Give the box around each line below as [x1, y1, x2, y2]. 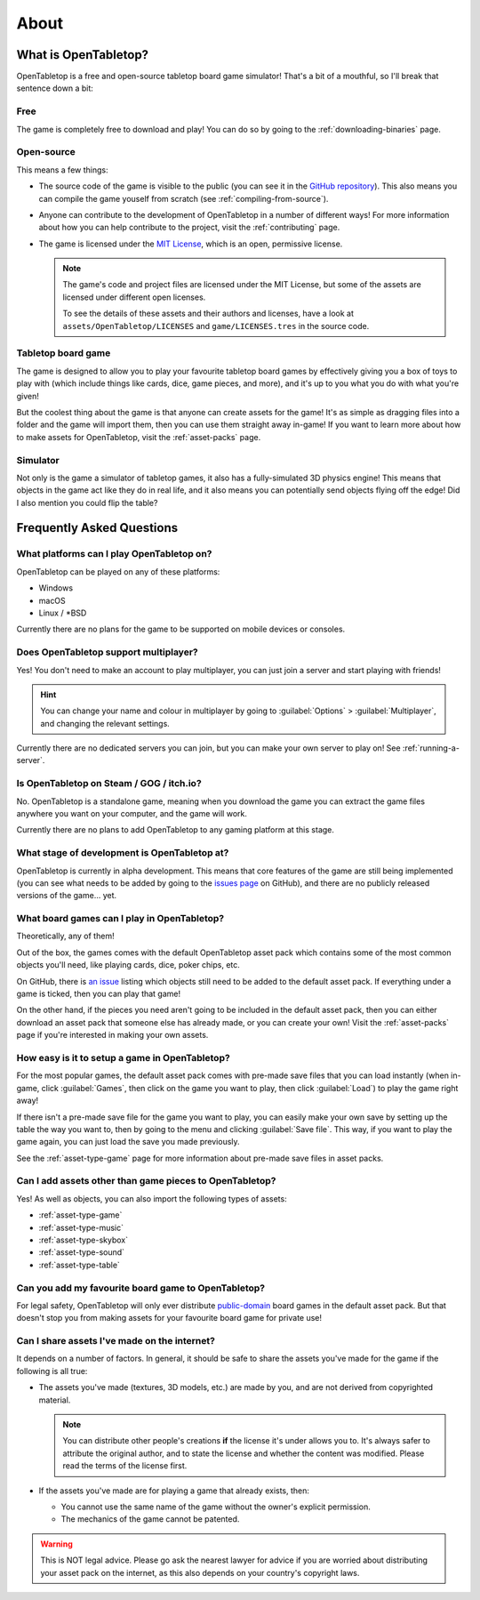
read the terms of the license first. [62, 1460, 188, 1471]
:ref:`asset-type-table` [38, 1259, 120, 1270]
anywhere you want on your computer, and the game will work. [16, 808, 248, 818]
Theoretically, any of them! [16, 930, 115, 942]
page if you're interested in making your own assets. [16, 1030, 209, 1041]
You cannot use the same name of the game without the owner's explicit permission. [60, 1501, 371, 1512]
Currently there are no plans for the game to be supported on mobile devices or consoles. [16, 623, 346, 635]
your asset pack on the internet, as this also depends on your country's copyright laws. [40, 1567, 360, 1578]
